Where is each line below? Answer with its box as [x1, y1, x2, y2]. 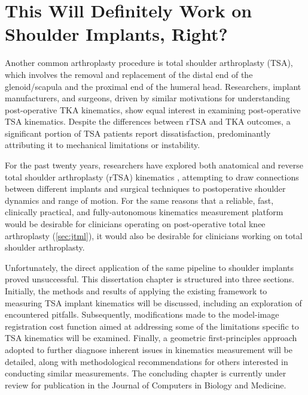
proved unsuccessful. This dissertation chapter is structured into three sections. [5, 273, 294, 285]
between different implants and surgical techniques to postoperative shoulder [5, 182, 286, 195]
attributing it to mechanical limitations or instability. [5, 138, 200, 151]
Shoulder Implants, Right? [5, 22, 228, 46]
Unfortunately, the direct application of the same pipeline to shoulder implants [5, 261, 294, 273]
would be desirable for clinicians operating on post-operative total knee [5, 218, 266, 230]
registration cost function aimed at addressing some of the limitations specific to [5, 319, 299, 332]
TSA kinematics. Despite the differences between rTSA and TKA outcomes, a [5, 115, 291, 128]
